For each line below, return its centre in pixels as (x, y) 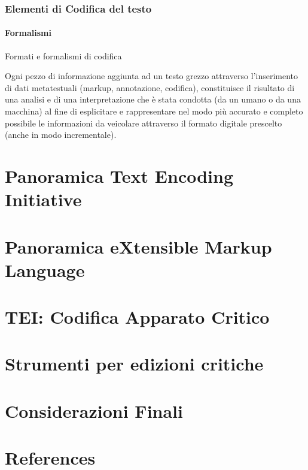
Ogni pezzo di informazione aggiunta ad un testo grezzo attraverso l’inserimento (152, 76)
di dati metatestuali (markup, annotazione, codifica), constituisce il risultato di (150, 87)
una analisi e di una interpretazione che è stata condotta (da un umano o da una (153, 99)
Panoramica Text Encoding (119, 175)
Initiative (43, 199)
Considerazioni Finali (94, 410)
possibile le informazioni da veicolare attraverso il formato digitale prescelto (144, 123)
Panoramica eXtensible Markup (138, 246)
